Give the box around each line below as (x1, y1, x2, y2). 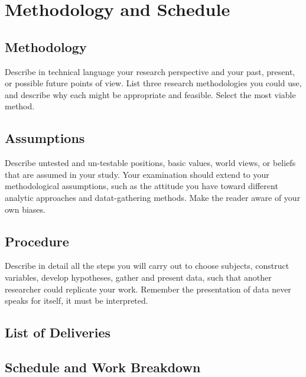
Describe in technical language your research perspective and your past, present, (5, 65, 295, 77)
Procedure (5, 232, 69, 250)
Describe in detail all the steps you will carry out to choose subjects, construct (5, 259, 289, 272)
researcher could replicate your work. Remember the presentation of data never (5, 282, 291, 295)
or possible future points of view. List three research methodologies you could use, (5, 77, 302, 89)
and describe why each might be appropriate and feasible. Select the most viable (5, 88, 296, 100)
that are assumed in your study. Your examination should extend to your (5, 168, 269, 180)
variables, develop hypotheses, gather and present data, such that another (5, 271, 272, 283)
